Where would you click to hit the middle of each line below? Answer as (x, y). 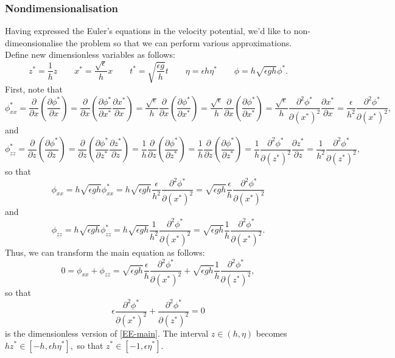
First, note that (34, 89)
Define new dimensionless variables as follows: (90, 54)
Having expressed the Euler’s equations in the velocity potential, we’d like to (148, 31)
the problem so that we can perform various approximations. (179, 42)
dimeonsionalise (34, 42)
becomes (271, 333)
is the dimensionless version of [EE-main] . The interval (107, 333)
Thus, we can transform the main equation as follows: (105, 252)
